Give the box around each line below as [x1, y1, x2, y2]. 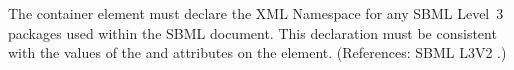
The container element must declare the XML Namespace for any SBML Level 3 [8, 3, 504, 23]
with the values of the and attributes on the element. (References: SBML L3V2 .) [8, 42, 507, 63]
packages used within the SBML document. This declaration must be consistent [8, 22, 497, 43]
